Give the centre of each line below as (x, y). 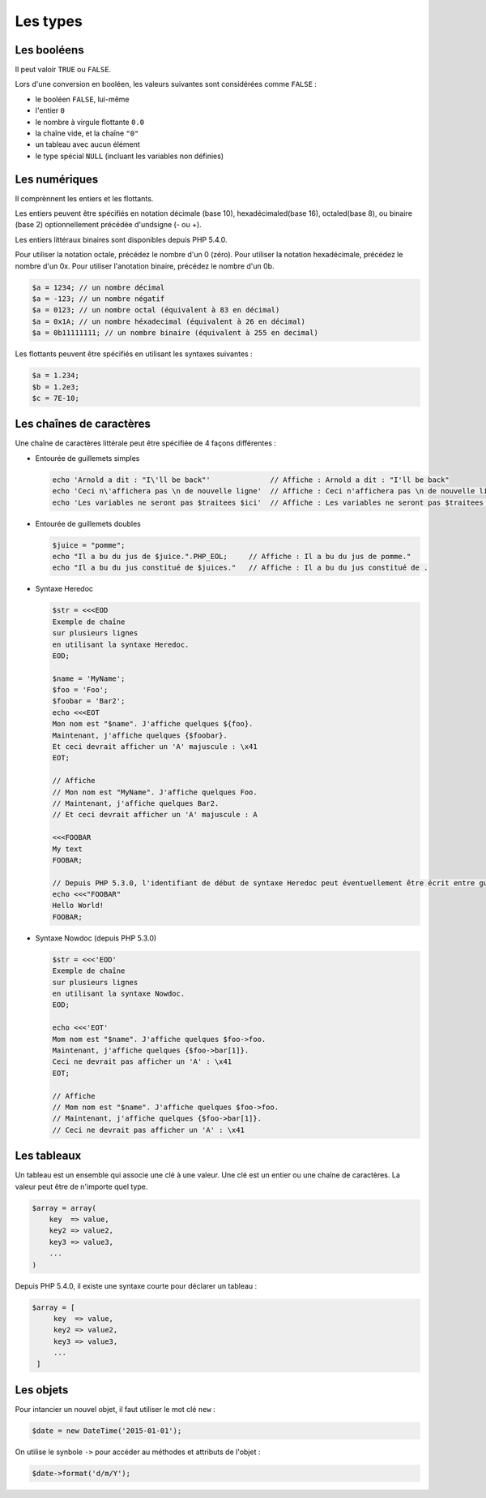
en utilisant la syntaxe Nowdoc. (119, 994)
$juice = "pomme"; (89, 545)
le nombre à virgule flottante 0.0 (90, 122)
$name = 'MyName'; (89, 678)
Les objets (42, 1390)
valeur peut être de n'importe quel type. (81, 1186)
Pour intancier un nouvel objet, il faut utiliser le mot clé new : (115, 1409)
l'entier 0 (50, 110)
